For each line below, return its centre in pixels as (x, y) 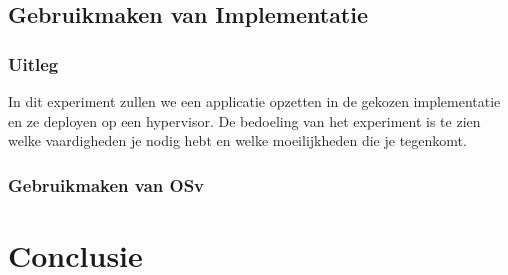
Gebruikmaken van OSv (106, 184)
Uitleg (33, 63)
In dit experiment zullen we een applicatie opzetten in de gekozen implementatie (254, 101)
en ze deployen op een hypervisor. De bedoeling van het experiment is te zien (244, 120)
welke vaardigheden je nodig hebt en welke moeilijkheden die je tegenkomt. (237, 140)
